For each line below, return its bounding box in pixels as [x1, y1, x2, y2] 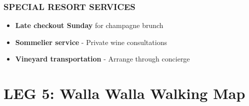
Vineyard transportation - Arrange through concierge [15, 53, 190, 64]
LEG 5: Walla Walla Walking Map [3, 83, 245, 103]
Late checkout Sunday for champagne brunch [15, 20, 163, 30]
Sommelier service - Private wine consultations [15, 36, 167, 47]
